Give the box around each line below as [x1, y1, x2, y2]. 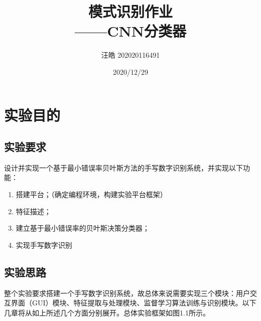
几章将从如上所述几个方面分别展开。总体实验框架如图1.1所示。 [4, 307, 210, 317]
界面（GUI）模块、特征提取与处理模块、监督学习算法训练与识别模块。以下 [11, 297, 256, 308]
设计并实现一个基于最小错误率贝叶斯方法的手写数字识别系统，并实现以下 [4, 162, 243, 173]
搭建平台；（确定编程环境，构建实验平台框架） [16, 189, 167, 200]
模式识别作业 [88, 1, 173, 22]
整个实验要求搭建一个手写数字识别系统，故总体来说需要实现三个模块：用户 [4, 287, 250, 298]
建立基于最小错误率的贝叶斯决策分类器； [16, 223, 150, 233]
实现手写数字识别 [16, 239, 72, 250]
